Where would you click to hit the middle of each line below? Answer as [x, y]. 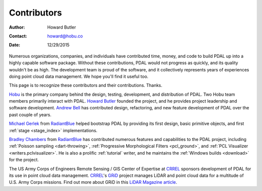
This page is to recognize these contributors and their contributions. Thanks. [86, 86]
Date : [15, 45]
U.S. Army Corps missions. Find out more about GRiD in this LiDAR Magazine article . [93, 182]
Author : [17, 27]
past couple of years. [30, 115]
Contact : [18, 36]
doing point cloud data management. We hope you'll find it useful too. [79, 76]
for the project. [24, 160]
